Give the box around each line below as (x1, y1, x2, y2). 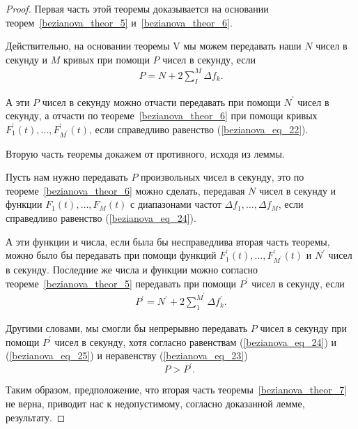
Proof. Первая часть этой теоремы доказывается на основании (6, 1, 269, 15)
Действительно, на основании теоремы (6, 38, 170, 53)
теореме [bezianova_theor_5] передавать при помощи (6, 276, 237, 290)
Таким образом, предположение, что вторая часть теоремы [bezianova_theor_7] (6, 382, 348, 397)
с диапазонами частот (130, 197, 221, 211)
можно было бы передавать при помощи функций (6, 248, 217, 262)
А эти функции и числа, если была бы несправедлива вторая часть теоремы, (6, 234, 330, 248)
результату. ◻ (6, 409, 65, 424)
